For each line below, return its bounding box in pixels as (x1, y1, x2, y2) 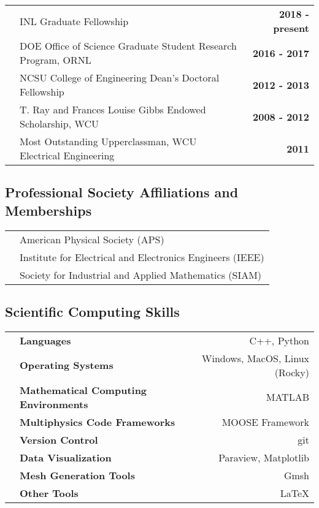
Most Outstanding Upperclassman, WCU (20, 134, 197, 148)
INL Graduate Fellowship (20, 13, 129, 28)
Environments (20, 396, 88, 411)
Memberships (5, 200, 92, 219)
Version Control (20, 432, 98, 447)
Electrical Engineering (20, 148, 115, 162)
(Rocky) (274, 365, 309, 379)
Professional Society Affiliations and (5, 183, 239, 202)
